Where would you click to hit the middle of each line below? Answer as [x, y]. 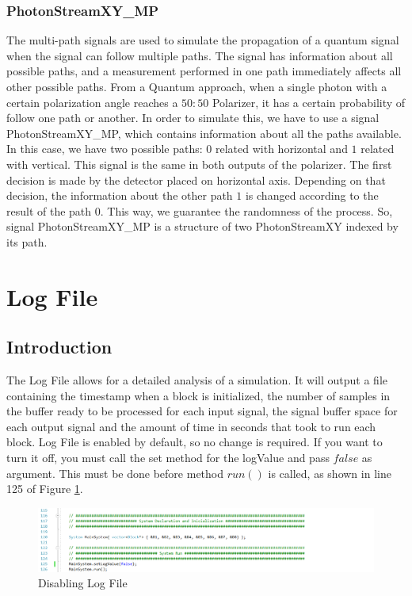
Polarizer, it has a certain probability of [309, 102]
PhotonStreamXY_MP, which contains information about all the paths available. [204, 133]
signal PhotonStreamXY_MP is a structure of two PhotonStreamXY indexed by [202, 226]
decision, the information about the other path [120, 195]
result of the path [49, 210]
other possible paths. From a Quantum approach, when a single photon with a [197, 86]
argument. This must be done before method [115, 473]
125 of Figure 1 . [45, 489]
